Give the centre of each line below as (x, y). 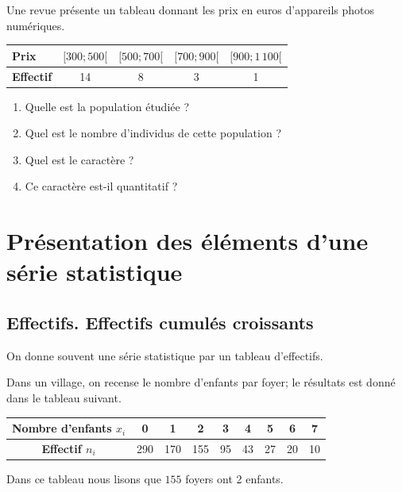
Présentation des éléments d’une (187, 241)
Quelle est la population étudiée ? (107, 106)
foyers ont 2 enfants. (234, 478)
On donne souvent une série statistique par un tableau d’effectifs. (165, 355)
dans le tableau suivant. (64, 397)
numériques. (36, 25)
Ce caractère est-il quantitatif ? (101, 186)
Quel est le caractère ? (79, 159)
